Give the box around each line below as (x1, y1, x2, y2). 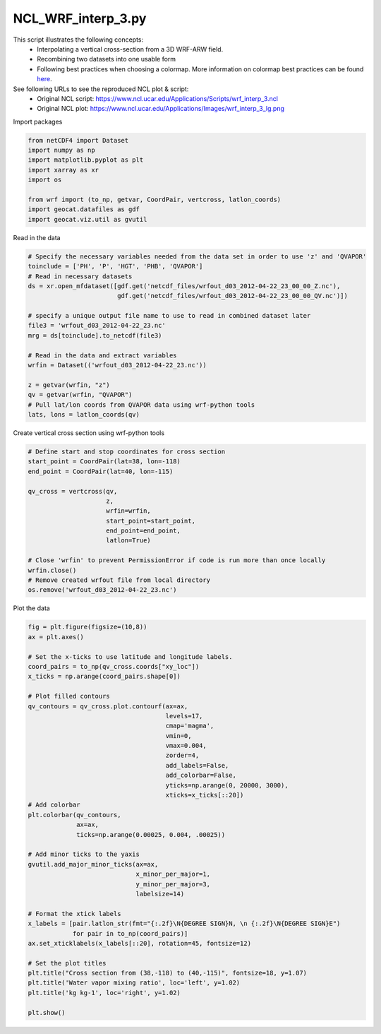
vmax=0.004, (165, 742, 207, 750)
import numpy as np (28, 146, 95, 155)
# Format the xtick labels (28, 910, 121, 917)
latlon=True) (106, 537, 151, 545)
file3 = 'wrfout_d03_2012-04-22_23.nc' (28, 321, 166, 330)
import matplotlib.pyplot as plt (28, 156, 144, 164)
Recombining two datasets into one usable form (37, 55, 176, 64)
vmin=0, (165, 732, 192, 739)
